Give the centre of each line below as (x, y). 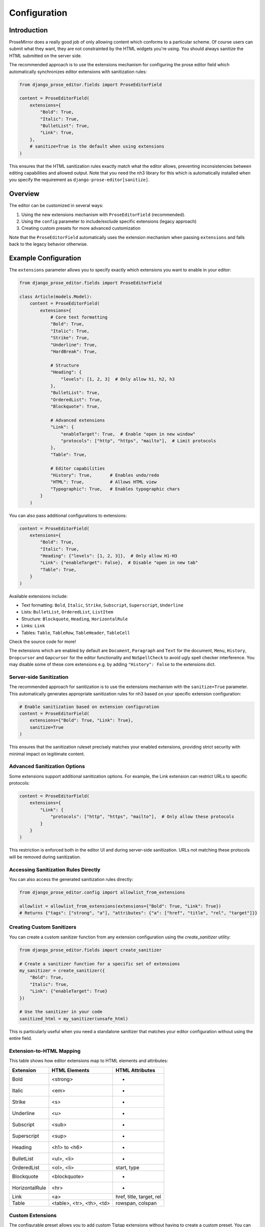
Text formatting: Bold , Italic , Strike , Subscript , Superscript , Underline (102, 605)
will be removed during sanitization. (45, 857)
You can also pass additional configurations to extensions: (68, 515)
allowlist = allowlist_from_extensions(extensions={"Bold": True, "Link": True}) (120, 906)
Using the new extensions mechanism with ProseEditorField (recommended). (104, 214)
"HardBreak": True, (74, 351)
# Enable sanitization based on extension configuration (89, 707)
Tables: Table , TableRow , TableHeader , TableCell (76, 633)
